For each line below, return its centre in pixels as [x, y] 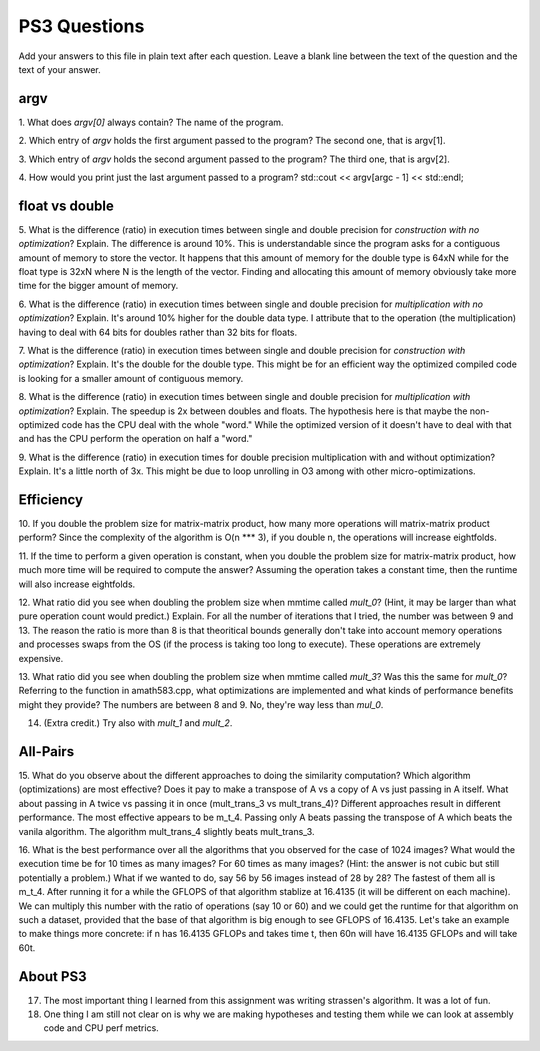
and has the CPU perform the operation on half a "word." [135, 439]
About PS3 [52, 976]
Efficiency [51, 499]
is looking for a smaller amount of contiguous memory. [131, 378]
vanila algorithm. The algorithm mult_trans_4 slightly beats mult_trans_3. [166, 831]
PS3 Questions [81, 26]
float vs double [66, 205]
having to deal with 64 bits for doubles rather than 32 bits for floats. [158, 332]
